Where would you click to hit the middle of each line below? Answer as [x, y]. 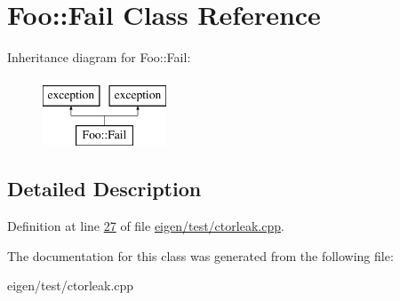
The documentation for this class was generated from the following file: [200, 255]
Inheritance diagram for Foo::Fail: [99, 57]
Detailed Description [104, 189]
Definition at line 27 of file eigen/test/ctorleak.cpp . [146, 226]
